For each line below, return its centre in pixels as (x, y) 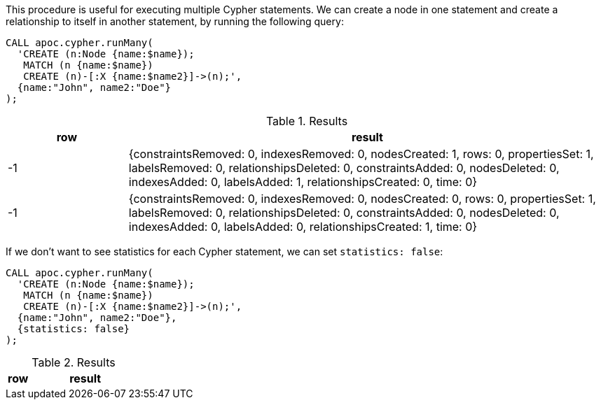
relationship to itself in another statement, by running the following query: (175, 21)
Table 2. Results (74, 362)
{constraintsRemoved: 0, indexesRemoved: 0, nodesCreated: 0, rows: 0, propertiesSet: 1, (362, 199)
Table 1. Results (307, 121)
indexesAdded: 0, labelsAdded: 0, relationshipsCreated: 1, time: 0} (303, 227)
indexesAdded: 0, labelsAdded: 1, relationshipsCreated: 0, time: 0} (303, 182)
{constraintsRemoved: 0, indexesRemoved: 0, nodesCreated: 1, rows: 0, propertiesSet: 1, (361, 154)
